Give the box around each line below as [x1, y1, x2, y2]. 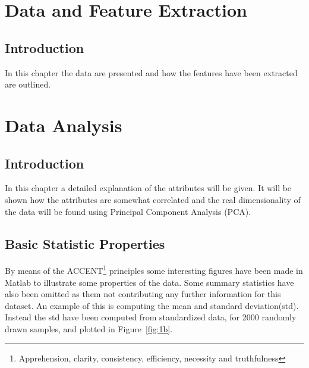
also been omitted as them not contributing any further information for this [5, 288, 281, 300]
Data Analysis [5, 113, 122, 137]
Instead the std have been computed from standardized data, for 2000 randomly [5, 311, 297, 323]
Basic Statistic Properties [5, 234, 165, 252]
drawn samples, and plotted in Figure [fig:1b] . [5, 322, 173, 335]
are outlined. [5, 78, 51, 91]
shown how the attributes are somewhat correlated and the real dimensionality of [5, 193, 301, 205]
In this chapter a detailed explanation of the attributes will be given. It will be [5, 182, 292, 194]
